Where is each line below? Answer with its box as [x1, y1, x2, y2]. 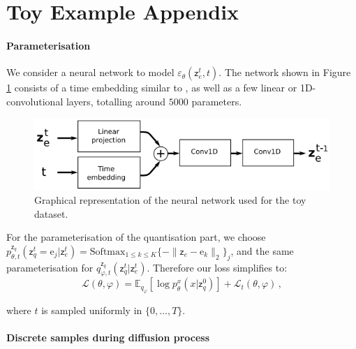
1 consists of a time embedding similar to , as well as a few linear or [6, 80, 297, 95]
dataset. [34, 206, 68, 221]
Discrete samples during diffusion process [6, 330, 210, 345]
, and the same [230, 243, 294, 258]
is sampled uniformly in [41, 302, 142, 317]
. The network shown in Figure [218, 65, 351, 80]
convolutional [6, 94, 64, 108]
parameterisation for [6, 260, 94, 274]
